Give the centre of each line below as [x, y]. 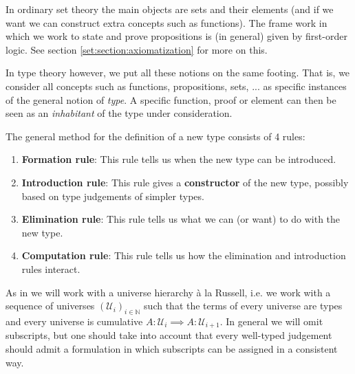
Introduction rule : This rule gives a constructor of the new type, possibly [185, 182]
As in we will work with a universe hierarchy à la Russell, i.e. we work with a [168, 292]
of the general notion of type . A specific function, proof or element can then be [171, 99]
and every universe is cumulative [74, 321]
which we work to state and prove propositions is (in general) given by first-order [176, 36]
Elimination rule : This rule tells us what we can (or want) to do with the [181, 219]
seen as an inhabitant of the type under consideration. [119, 113]
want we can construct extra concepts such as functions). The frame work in [166, 22]
